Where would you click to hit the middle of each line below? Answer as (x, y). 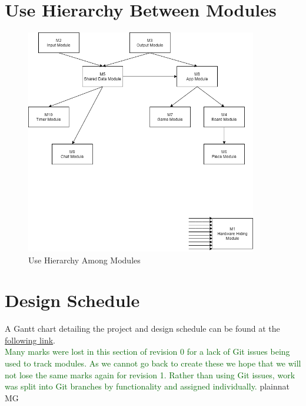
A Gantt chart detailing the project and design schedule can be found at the (142, 329)
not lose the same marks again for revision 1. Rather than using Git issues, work (150, 374)
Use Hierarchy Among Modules (84, 260)
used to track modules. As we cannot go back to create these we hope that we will (153, 363)
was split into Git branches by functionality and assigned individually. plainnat (147, 386)
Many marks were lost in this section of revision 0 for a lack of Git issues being (147, 351)
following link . (30, 340)
